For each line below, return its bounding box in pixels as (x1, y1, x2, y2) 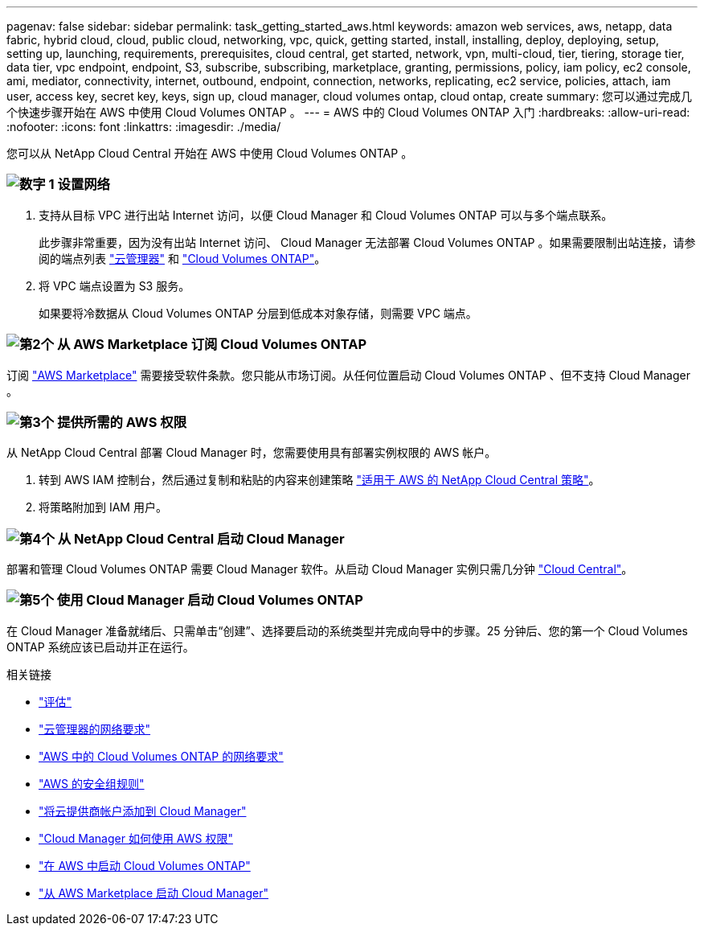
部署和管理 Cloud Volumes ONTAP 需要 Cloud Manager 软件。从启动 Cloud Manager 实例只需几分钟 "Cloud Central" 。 (6, 562, 633, 576)
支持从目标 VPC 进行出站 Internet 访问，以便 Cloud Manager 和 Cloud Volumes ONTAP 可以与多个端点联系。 (39, 207, 613, 222)
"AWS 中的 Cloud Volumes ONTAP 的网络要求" (39, 749, 284, 763)
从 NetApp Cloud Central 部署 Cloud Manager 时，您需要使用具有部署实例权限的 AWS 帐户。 (6, 445, 497, 460)
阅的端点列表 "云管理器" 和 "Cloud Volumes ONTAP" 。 (39, 251, 326, 265)
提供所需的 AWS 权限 (57, 413, 187, 430)
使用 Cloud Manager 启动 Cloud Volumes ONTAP (56, 592, 363, 609)
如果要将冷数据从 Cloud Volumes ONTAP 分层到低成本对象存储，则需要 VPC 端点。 (39, 306, 477, 320)
